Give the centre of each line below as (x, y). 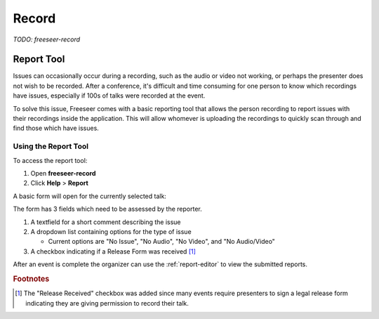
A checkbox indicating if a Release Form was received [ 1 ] (113, 251)
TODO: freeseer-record (47, 39)
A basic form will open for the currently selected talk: (89, 196)
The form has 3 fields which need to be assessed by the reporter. (108, 209)
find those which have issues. (56, 128)
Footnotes (31, 279)
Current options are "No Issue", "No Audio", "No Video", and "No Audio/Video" (161, 242)
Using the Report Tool (51, 146)
